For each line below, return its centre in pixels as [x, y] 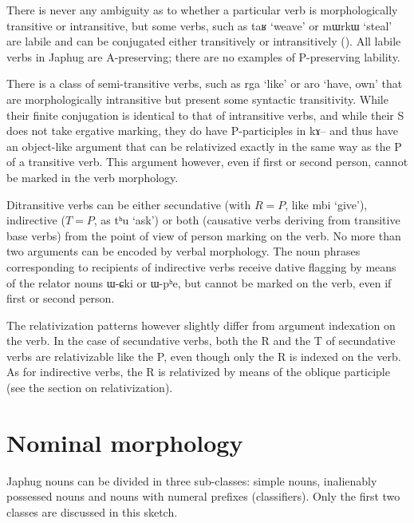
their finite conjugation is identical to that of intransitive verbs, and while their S [205, 115]
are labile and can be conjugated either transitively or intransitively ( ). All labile [204, 41]
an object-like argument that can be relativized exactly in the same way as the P [204, 146]
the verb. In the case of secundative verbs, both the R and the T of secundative [201, 341]
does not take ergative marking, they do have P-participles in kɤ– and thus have [202, 131]
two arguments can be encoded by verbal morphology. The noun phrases [183, 251]
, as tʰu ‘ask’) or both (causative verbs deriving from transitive [247, 220]
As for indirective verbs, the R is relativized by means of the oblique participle [198, 372]
